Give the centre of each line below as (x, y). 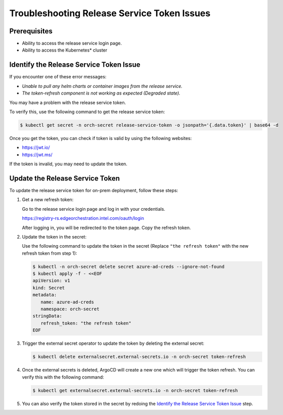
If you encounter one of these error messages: (58, 77)
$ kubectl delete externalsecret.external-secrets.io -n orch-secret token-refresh (139, 357)
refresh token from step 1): (50, 253)
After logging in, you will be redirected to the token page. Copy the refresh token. (107, 227)
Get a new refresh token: (48, 200)
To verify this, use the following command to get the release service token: (87, 112)
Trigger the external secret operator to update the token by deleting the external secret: (113, 343)
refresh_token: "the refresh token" (86, 323)
